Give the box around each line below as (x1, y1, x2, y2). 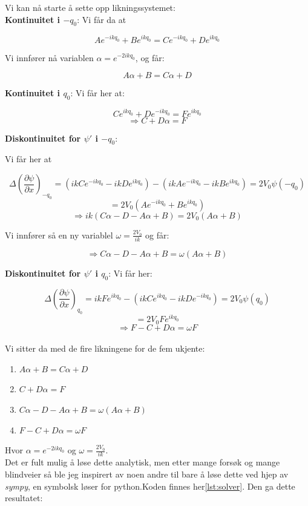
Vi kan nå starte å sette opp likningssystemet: (5, 1, 175, 13)
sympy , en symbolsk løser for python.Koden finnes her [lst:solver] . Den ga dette (5, 479, 295, 492)
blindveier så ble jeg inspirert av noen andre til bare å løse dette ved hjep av (5, 468, 289, 481)
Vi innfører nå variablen (5, 51, 94, 64)
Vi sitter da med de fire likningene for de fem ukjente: (5, 342, 205, 355)
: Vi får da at (77, 13, 126, 25)
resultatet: (5, 491, 43, 504)
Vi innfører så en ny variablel (5, 228, 113, 241)
